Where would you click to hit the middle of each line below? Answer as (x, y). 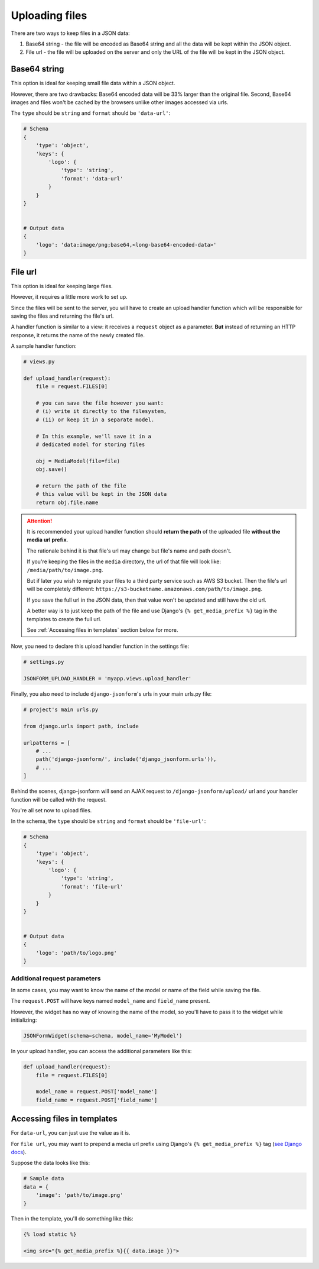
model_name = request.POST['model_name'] (97, 1092)
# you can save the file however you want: (100, 403)
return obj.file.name (67, 502)
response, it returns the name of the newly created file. (78, 335)
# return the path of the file (81, 486)
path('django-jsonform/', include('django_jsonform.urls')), (126, 759)
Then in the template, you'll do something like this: (72, 1219)
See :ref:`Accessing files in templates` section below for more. (102, 630)
